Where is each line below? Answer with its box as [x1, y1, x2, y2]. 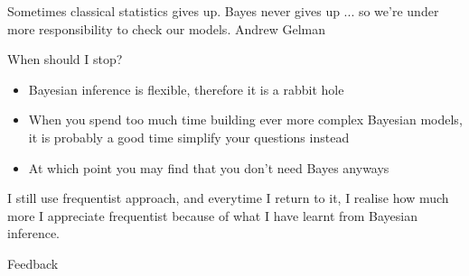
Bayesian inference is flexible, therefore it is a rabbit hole [28, 79, 344, 98]
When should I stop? [7, 50, 123, 69]
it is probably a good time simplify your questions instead [28, 127, 350, 146]
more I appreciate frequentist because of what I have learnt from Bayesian [7, 206, 418, 225]
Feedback [7, 253, 59, 272]
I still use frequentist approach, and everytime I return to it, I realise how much [7, 189, 449, 207]
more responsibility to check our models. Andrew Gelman [7, 19, 326, 38]
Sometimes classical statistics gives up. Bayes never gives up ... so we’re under [7, 2, 439, 20]
